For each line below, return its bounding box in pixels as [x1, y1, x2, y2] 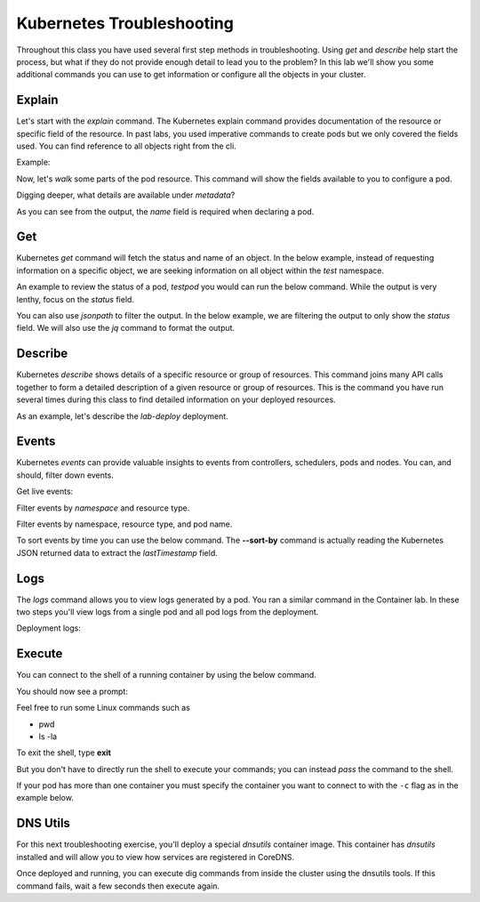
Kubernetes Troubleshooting [16, 13, 235, 33]
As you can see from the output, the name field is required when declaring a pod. [16, 205, 315, 217]
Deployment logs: [16, 623, 82, 633]
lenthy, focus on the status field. [16, 294, 135, 304]
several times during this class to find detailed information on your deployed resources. [16, 394, 337, 405]
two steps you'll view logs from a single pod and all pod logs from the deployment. [16, 607, 319, 617]
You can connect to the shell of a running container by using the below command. [16, 670, 317, 681]
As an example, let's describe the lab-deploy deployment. [16, 410, 228, 422]
